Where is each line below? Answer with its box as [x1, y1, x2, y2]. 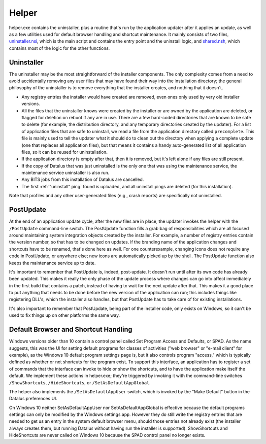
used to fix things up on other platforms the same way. [9, 312, 120, 318]
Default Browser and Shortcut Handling [9, 325, 133, 334]
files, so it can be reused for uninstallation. [21, 149, 108, 155]
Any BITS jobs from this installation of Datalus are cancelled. [21, 176, 144, 182]
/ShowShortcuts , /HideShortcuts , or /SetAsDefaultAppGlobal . [9, 379, 151, 385]
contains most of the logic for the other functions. [9, 45, 110, 51]
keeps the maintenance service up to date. [9, 260, 96, 266]
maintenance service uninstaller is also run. [21, 170, 110, 176]
